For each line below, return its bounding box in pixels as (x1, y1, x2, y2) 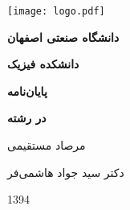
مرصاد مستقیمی (7, 137, 86, 154)
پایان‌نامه (7, 82, 47, 99)
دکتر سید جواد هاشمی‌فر (7, 163, 124, 180)
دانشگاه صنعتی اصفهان (7, 28, 120, 45)
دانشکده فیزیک (7, 56, 79, 72)
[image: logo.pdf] (7, 6, 105, 17)
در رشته (7, 109, 47, 126)
